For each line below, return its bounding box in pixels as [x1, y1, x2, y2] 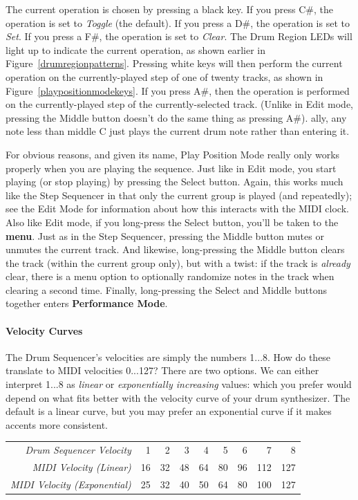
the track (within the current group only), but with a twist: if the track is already [6, 255, 350, 270]
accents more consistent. [6, 417, 109, 432]
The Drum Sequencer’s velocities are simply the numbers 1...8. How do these [6, 349, 331, 364]
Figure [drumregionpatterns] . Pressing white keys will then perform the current [6, 56, 343, 71]
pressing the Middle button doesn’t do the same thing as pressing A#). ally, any [6, 110, 347, 124]
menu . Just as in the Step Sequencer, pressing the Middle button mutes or [6, 228, 324, 243]
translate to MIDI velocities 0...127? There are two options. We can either [6, 363, 319, 378]
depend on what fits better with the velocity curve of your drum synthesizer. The [6, 390, 350, 405]
